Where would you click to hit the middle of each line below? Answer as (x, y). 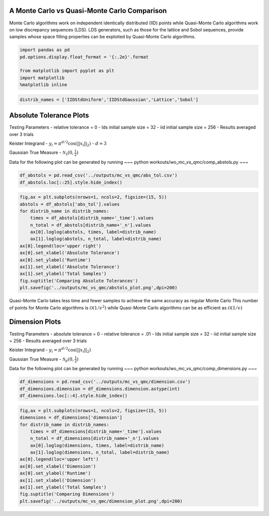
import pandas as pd (45, 50)
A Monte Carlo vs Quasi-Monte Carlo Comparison (88, 11)
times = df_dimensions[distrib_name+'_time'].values (96, 431)
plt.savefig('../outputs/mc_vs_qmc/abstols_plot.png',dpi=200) (99, 288)
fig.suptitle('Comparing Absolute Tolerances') (79, 281)
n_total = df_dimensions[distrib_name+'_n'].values (95, 439)
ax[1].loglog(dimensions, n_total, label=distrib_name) (100, 452)
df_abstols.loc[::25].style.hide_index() (71, 182)
